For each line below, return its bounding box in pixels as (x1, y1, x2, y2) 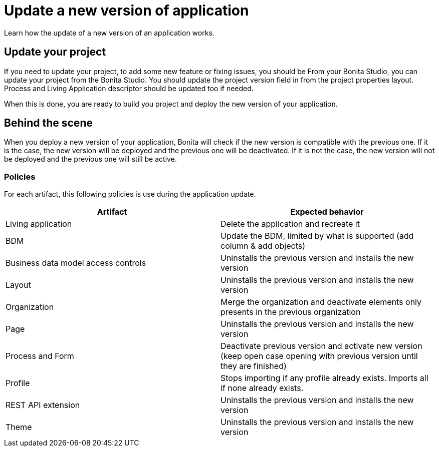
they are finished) (221, 361, 287, 371)
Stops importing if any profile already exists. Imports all (221, 373, 428, 383)
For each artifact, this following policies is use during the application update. (4, 190, 256, 199)
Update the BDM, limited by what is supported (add (221, 231, 414, 241)
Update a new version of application (4, 2, 249, 19)
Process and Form (6, 351, 74, 361)
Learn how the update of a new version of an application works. (4, 28, 214, 37)
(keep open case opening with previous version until (221, 351, 418, 361)
